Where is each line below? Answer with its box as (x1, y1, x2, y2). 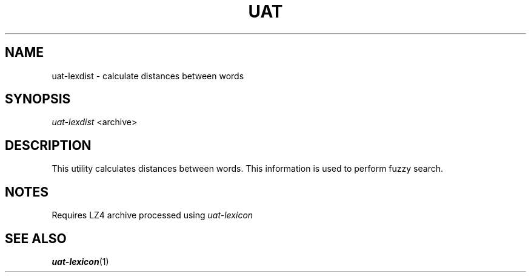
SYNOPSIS (5, 91, 71, 107)
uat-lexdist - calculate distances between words (52, 70, 244, 81)
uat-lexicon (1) (52, 256, 109, 267)
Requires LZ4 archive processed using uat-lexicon (52, 210, 253, 221)
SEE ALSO (5, 230, 67, 246)
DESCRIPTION (5, 137, 92, 153)
